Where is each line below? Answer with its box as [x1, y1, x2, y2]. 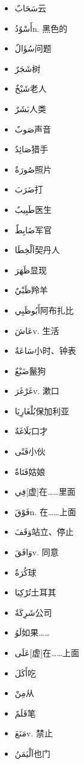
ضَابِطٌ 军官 [14, 223, 52, 236]
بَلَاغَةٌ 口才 [14, 425, 48, 437]
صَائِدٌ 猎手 [14, 143, 49, 155]
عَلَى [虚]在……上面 [14, 646, 80, 658]
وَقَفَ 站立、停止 [14, 525, 74, 538]
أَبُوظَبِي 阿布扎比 [14, 303, 74, 316]
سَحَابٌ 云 [14, 2, 47, 14]
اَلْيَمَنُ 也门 [14, 747, 50, 759]
